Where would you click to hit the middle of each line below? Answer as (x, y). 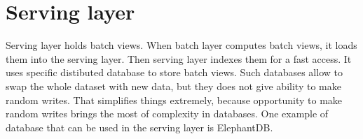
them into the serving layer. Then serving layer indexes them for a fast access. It (179, 58)
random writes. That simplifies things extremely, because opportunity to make (174, 100)
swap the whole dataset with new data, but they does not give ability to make (173, 86)
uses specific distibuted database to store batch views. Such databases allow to (174, 72)
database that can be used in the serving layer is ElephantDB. (139, 127)
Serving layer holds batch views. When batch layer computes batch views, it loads (181, 45)
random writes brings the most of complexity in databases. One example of (167, 114)
